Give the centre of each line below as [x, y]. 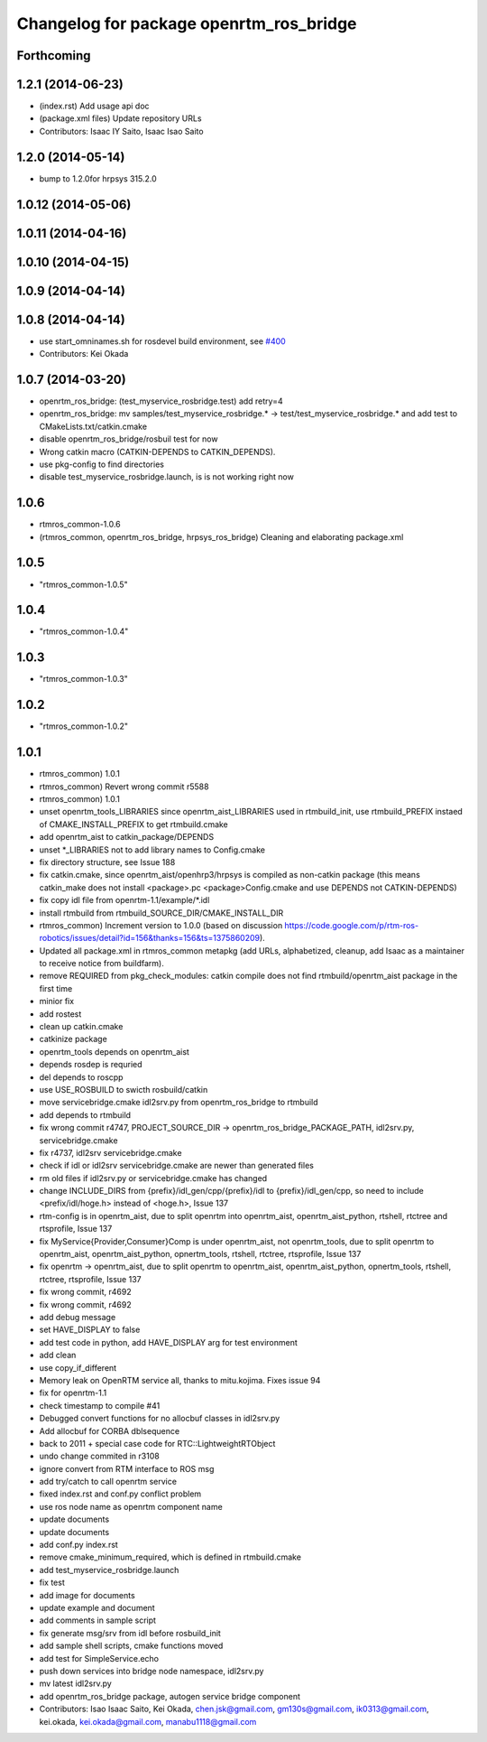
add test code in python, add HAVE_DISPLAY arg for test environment [168, 1342]
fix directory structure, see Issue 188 [107, 862]
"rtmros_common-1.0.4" [84, 631]
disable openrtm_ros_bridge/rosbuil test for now [129, 439]
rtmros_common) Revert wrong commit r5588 [124, 787]
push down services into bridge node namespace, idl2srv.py [152, 1671]
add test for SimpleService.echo [99, 1658]
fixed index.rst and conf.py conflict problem [120, 1494]
